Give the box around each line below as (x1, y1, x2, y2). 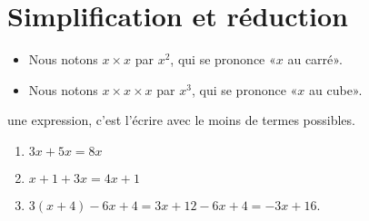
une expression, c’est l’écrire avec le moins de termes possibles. (7, 110, 355, 130)
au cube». (309, 80, 363, 99)
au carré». (287, 50, 343, 69)
